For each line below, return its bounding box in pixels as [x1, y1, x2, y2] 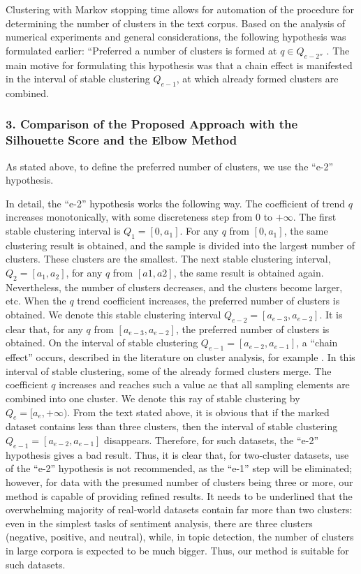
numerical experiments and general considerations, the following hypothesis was [6, 29, 346, 44]
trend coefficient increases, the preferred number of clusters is [77, 293, 340, 308]
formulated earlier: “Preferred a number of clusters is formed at [6, 43, 277, 57]
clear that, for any [6, 321, 83, 336]
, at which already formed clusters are [176, 71, 339, 86]
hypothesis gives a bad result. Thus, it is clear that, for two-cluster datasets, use [6, 447, 349, 462]
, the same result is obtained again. [173, 265, 324, 280]
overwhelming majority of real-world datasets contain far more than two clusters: [6, 502, 353, 517]
